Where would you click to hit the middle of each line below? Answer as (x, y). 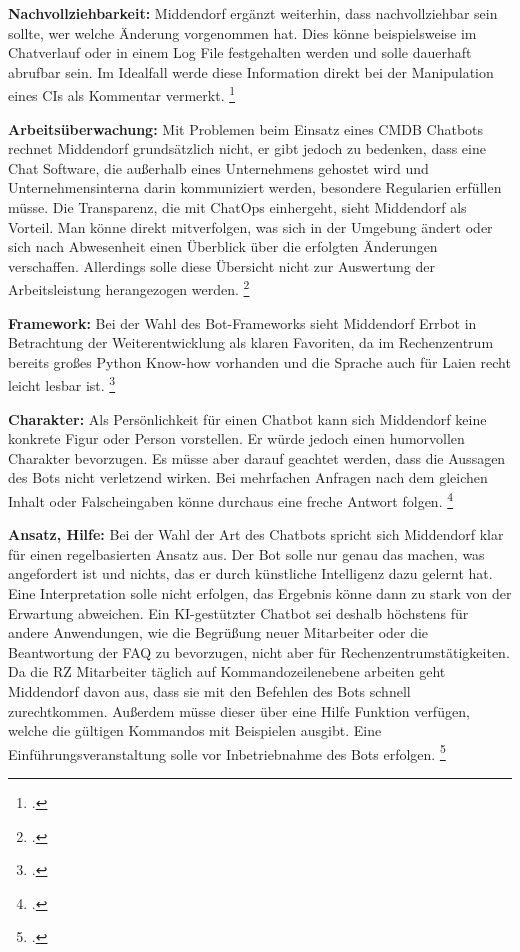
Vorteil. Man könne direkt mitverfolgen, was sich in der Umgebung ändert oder (250, 226)
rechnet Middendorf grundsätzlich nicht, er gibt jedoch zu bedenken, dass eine (247, 148)
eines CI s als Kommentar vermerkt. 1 (122, 94)
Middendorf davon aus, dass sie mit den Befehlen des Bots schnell (209, 691)
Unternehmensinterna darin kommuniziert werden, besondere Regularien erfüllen (255, 187)
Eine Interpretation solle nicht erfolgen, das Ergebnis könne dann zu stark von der (260, 593)
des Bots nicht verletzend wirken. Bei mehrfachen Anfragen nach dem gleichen (248, 477)
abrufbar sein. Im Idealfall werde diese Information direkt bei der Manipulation (251, 71)
